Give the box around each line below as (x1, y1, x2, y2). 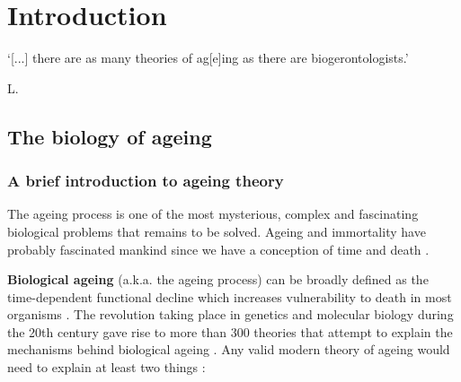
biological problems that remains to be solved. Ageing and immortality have (7, 221, 426, 240)
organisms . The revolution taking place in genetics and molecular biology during (7, 305, 454, 324)
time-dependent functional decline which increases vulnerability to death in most (7, 287, 452, 306)
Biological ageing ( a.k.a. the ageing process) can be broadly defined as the (7, 270, 429, 289)
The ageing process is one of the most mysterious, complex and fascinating (7, 204, 419, 223)
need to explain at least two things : (7, 358, 206, 377)
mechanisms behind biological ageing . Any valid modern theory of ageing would (7, 340, 450, 359)
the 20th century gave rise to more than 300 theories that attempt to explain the (7, 322, 453, 341)
